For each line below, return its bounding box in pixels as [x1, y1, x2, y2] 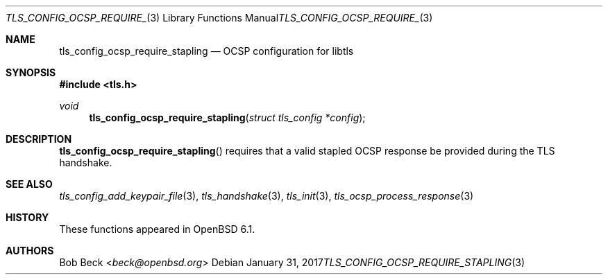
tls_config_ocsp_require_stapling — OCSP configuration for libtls [59, 45, 354, 57]
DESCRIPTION [6, 133, 72, 145]
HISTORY [6, 211, 49, 223]
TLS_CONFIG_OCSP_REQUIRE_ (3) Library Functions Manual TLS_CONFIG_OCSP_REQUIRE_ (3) [6, 12, 433, 24]
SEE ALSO [6, 178, 53, 190]
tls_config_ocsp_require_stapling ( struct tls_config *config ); [89, 112, 366, 123]
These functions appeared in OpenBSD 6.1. [59, 223, 255, 235]
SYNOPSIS [6, 67, 56, 78]
